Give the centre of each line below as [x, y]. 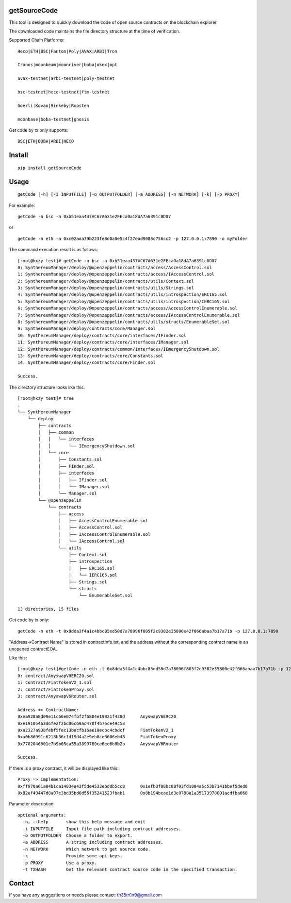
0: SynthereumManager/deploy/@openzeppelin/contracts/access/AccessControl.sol [115, 267]
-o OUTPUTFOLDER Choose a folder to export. [78, 835]
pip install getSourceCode [50, 168]
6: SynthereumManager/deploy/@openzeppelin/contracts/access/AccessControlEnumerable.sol [128, 308]
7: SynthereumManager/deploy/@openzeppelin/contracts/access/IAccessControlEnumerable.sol [129, 315]
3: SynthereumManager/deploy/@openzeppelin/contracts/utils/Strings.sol [106, 288]
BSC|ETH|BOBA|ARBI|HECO [46, 141]
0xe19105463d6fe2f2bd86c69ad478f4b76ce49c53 [72, 723]
